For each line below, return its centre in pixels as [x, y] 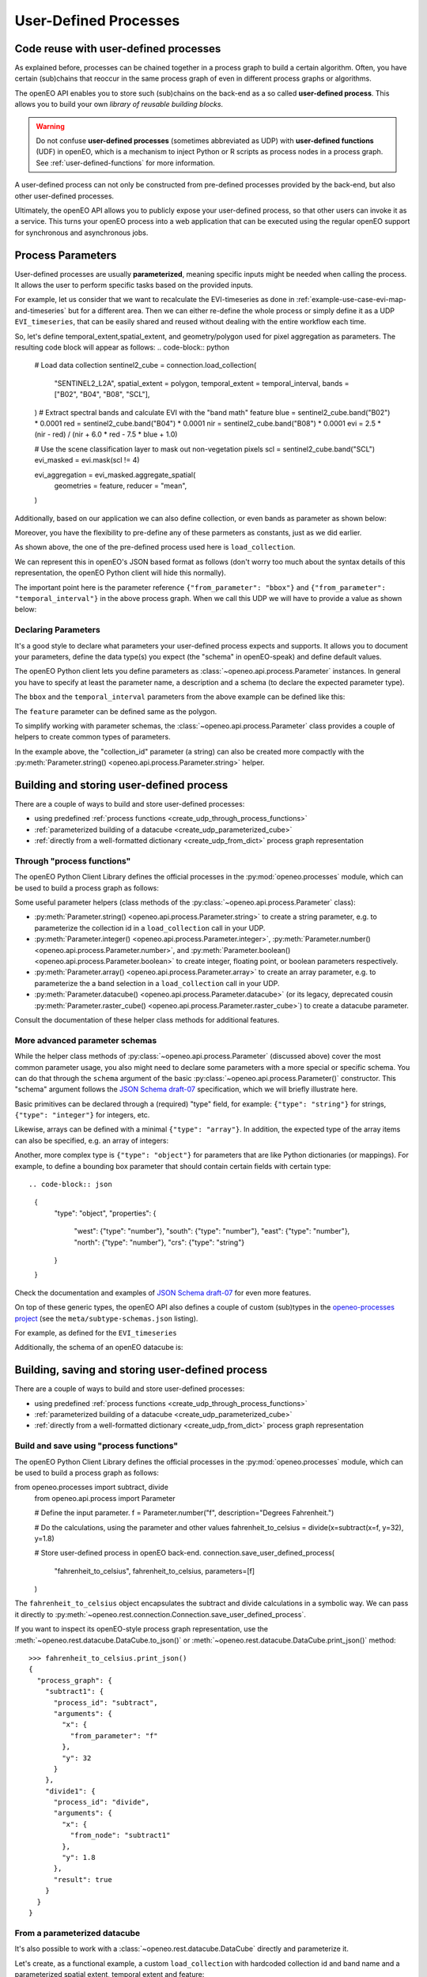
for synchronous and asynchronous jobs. [81, 232]
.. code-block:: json [70, 1185]
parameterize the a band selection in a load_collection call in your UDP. [157, 983]
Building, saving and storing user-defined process [141, 1370]
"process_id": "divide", [102, 1802]
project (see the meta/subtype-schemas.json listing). [106, 1318]
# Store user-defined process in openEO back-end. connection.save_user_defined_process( [185, 1553]
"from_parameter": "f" [114, 1735]
